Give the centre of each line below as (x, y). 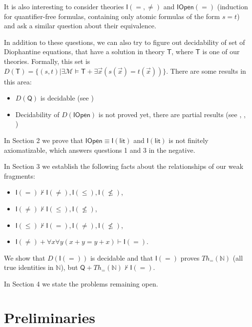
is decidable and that (122, 257)
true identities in (29, 267)
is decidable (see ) (67, 98)
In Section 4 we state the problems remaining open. (81, 283)
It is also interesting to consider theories (64, 6)
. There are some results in (206, 71)
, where (182, 51)
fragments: (20, 175)
